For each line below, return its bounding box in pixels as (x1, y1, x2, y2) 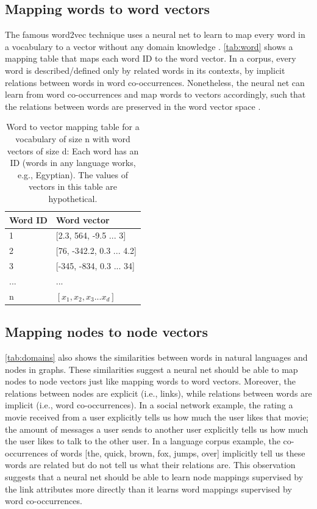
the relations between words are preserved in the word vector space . (5, 99, 261, 112)
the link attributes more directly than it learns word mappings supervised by (5, 482, 292, 495)
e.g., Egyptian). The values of (17, 168, 129, 181)
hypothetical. (48, 192, 98, 204)
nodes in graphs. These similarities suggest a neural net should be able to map (5, 363, 298, 375)
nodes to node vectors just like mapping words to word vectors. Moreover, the (5, 375, 296, 388)
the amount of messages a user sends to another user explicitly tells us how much (5, 422, 308, 435)
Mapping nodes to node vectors (5, 322, 208, 341)
